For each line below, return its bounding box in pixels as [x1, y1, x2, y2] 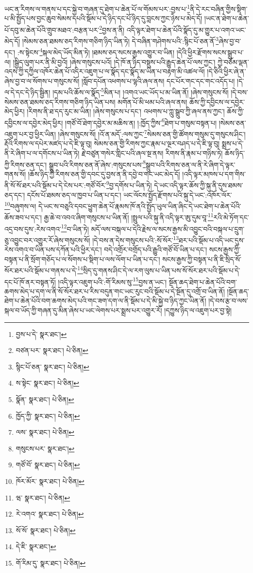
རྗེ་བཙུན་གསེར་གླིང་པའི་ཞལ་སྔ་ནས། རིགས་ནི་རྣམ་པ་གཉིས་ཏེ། [81, 148, 223, 158]
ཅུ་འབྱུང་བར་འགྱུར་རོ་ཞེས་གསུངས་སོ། [4, 235, 90, 245]
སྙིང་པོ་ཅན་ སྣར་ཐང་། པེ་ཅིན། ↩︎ [16, 361, 89, 371]
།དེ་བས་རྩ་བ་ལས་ [208, 296, 248, 306]
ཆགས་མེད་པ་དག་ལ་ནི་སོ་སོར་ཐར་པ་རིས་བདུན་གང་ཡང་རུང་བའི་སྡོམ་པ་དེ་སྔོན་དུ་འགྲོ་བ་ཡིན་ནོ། [4, 286, 225, 296]
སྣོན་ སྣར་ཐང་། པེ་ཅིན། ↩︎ [16, 394, 74, 405]
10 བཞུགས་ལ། [4, 200, 36, 211]
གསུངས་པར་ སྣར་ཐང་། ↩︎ [16, 443, 75, 453]
